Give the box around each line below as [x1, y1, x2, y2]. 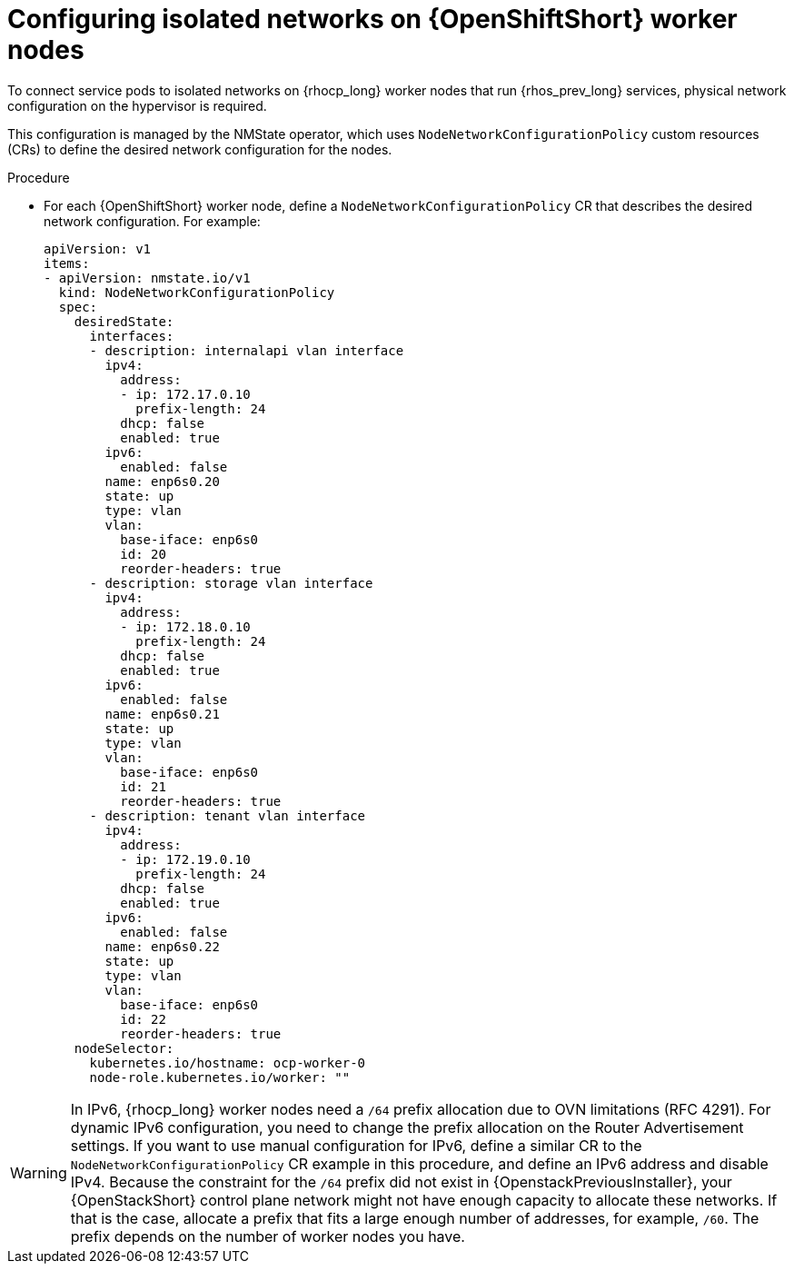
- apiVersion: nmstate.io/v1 [44, 270, 251, 285]
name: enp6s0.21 [104, 706, 220, 721]
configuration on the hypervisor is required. [7, 97, 267, 114]
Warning [10, 1163, 67, 1182]
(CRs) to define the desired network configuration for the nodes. [7, 141, 392, 157]
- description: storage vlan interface [89, 575, 373, 591]
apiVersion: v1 [44, 241, 152, 256]
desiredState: [74, 313, 174, 329]
